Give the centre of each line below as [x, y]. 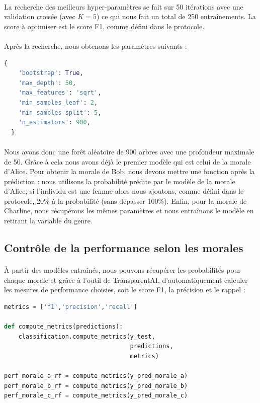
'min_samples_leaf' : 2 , [58, 102]
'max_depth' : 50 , [47, 83]
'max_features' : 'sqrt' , [60, 93]
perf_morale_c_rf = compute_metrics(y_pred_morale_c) [96, 396]
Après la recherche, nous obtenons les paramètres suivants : [96, 46]
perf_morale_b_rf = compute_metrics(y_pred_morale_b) [96, 386]
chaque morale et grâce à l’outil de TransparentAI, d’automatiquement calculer [126, 279]
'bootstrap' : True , [51, 73]
